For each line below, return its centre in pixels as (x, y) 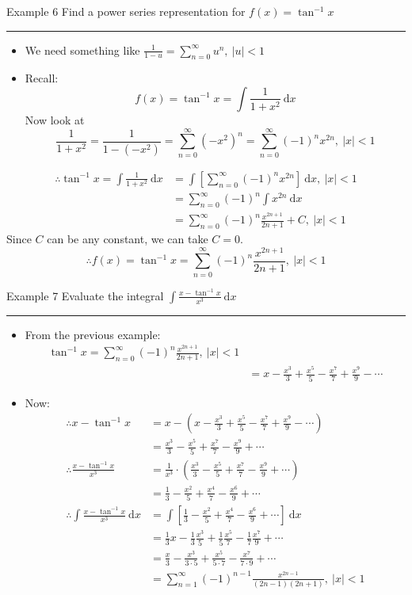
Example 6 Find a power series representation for (126, 11)
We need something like (82, 50)
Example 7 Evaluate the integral (85, 295)
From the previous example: (93, 334)
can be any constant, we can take (128, 239)
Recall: (42, 78)
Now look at (55, 119)
